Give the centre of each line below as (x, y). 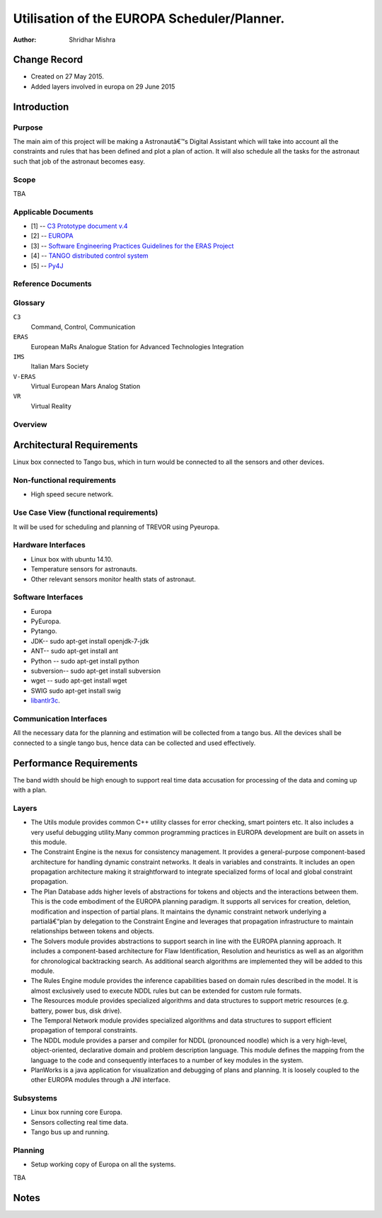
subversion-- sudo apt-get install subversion (95, 671)
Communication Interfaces (60, 719)
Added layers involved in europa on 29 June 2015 (103, 86)
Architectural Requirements (75, 445)
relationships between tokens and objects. (93, 931)
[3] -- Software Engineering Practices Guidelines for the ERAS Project (132, 246)
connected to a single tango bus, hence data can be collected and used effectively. (134, 743)
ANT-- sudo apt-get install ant (75, 651)
